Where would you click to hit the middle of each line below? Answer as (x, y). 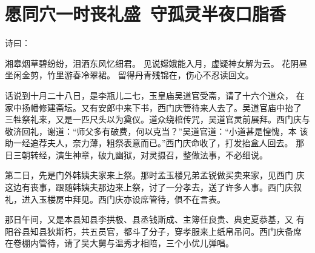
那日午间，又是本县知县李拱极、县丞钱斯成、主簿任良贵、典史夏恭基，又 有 (155, 219)
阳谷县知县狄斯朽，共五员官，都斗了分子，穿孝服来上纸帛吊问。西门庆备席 (153, 231)
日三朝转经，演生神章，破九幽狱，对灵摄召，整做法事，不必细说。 (136, 154)
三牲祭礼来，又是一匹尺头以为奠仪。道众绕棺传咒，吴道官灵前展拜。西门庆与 (157, 119)
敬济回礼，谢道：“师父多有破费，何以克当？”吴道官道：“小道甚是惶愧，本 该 (157, 131)
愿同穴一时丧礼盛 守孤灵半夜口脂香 (146, 14)
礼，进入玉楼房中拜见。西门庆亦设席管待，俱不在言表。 (115, 199)
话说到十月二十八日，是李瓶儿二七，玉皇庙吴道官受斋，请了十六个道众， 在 (155, 95)
